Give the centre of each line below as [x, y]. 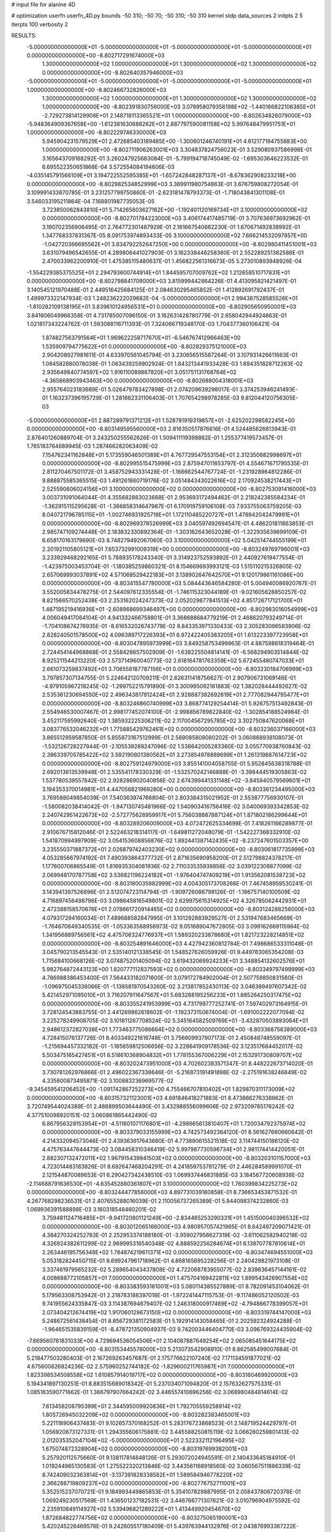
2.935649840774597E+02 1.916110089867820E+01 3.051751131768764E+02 [139, 372]
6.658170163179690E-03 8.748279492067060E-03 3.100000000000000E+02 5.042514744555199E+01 [174, 540]
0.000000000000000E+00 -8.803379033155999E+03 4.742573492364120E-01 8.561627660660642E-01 [177, 1132]
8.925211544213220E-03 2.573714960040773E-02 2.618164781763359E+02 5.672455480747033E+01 [173, 660]
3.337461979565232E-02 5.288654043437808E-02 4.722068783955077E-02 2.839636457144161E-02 [174, 1269]
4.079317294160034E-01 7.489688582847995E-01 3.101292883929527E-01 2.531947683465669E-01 [172, 918]
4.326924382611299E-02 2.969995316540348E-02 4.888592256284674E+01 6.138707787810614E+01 [173, 1243]
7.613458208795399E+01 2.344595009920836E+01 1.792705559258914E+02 [142, 1406]
